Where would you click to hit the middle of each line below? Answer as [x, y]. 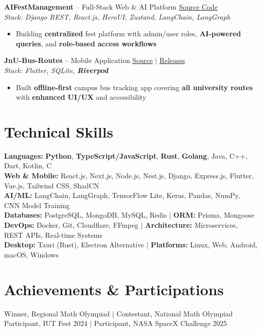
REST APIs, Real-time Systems [53, 235]
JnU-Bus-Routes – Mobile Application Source [79, 60]
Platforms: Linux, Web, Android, [204, 245]
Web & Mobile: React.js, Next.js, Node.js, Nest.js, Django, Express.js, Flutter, [129, 176]
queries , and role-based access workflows [86, 43]
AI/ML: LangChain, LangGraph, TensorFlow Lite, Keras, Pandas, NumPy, [122, 195]
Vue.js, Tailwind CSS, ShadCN [52, 185]
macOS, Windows [31, 254]
